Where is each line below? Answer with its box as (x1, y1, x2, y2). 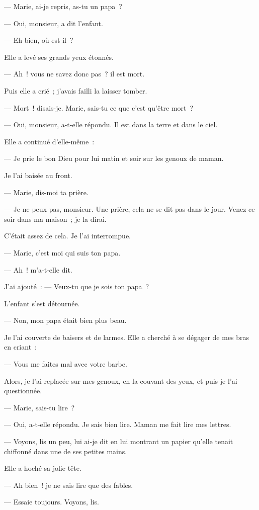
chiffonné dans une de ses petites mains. (4, 446, 127, 456)
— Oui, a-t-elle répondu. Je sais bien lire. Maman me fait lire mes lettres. (4, 419, 231, 430)
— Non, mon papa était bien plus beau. (4, 315, 127, 325)
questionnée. (4, 385, 42, 396)
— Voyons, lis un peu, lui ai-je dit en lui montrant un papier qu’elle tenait (4, 436, 233, 447)
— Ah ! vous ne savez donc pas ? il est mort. (4, 68, 145, 79)
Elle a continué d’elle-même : (4, 136, 95, 146)
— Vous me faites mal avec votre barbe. (4, 359, 127, 369)
